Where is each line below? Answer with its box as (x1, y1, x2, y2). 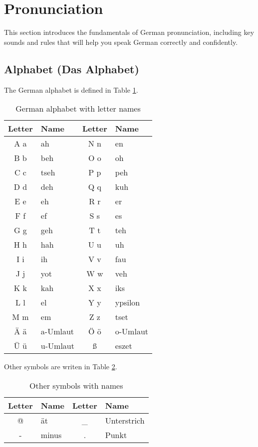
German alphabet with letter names (15, 103, 141, 115)
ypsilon (115, 297, 140, 308)
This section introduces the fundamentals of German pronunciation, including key (4, 27, 255, 37)
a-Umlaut (40, 325, 74, 337)
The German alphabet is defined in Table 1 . (4, 84, 138, 95)
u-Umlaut (40, 340, 74, 352)
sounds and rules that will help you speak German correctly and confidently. (4, 36, 238, 47)
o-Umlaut (115, 325, 149, 337)
